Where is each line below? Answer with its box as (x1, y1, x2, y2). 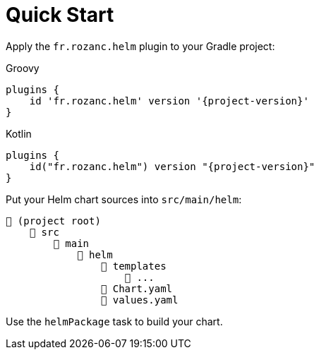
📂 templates (100, 260, 167, 272)
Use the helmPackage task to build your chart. (6, 315, 223, 327)
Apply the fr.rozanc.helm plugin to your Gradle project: (6, 40, 275, 52)
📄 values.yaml (100, 294, 179, 306)
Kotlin (6, 127, 32, 140)
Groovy (6, 61, 40, 74)
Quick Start (6, 3, 114, 27)
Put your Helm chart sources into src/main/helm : (6, 193, 242, 205)
